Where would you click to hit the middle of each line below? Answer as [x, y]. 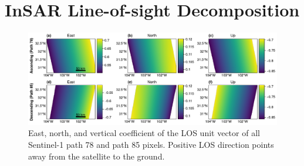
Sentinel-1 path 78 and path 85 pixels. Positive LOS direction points [151, 145]
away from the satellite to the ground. [97, 156]
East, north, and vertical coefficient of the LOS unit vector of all [144, 133]
